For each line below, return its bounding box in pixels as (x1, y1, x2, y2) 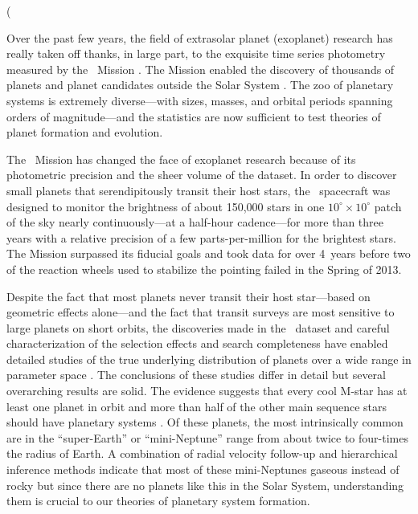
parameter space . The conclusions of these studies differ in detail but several (6, 366, 386, 383)
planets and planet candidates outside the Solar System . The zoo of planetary (6, 76, 394, 93)
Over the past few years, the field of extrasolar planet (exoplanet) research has (6, 29, 393, 46)
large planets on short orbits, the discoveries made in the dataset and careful (6, 319, 390, 336)
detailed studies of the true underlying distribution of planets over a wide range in (6, 350, 412, 367)
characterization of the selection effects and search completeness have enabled (6, 335, 388, 352)
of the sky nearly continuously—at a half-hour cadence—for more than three (6, 214, 383, 230)
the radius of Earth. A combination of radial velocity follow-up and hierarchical (6, 445, 398, 462)
